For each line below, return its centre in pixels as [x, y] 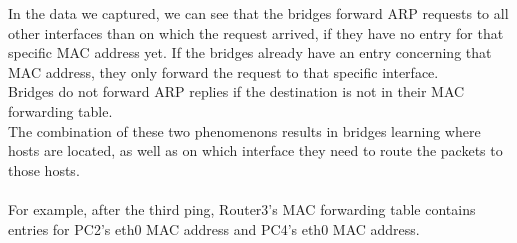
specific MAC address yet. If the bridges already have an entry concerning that [250, 52]
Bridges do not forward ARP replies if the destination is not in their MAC [236, 91]
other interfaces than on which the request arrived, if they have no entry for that [256, 32]
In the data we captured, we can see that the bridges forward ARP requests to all [258, 13]
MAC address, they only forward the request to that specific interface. [223, 71]
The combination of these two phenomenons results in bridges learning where [244, 130]
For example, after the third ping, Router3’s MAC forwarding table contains [242, 208]
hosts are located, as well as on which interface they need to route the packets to [255, 150]
